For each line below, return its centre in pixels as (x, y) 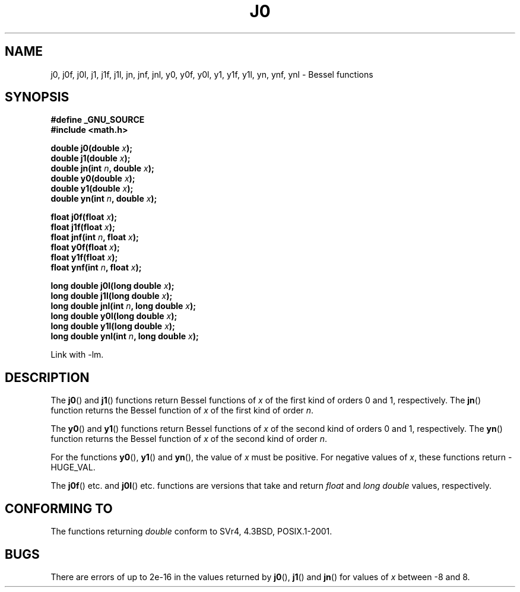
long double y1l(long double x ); (113, 326)
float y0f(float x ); (85, 247)
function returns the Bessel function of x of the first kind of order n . (182, 410)
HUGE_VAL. (73, 467)
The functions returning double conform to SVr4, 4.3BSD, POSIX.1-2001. (191, 531)
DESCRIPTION (47, 377)
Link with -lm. (77, 355)
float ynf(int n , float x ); (96, 268)
